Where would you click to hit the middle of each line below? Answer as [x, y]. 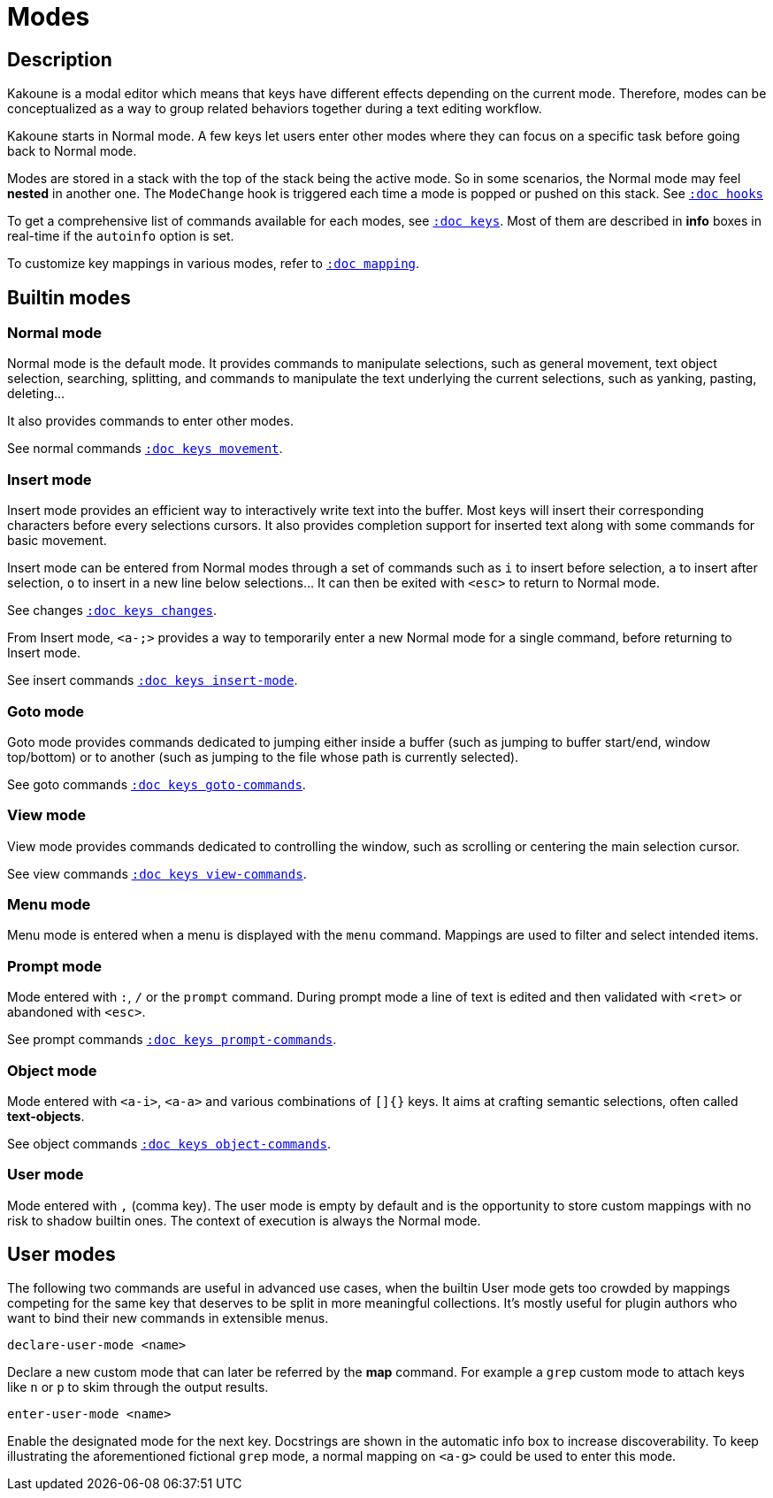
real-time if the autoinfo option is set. [121, 236]
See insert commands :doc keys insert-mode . [153, 680]
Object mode [52, 1070]
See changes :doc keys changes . [112, 611]
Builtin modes [69, 297]
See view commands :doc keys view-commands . [157, 873]
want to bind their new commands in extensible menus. [168, 1318]
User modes [61, 1255]
